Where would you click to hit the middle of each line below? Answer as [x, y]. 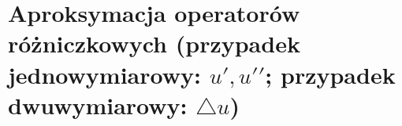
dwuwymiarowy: [98, 104]
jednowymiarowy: [104, 74]
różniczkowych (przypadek [154, 43]
